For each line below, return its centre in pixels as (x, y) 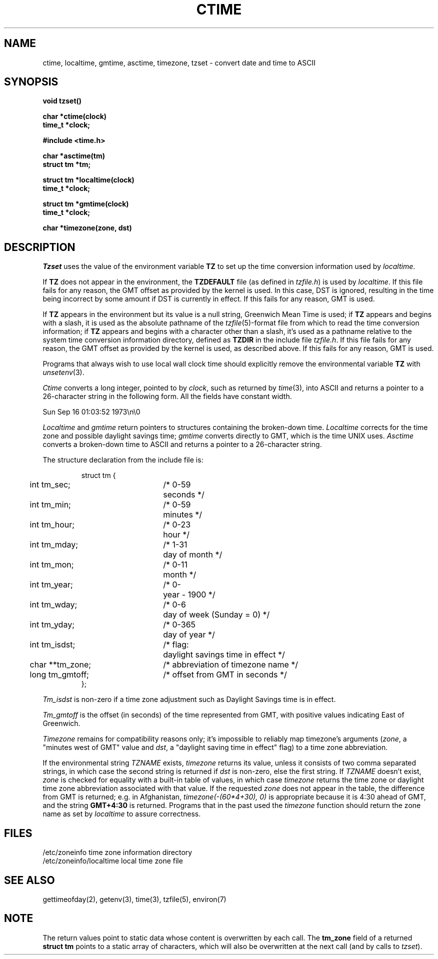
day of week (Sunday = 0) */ (216, 615)
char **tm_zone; (60, 665)
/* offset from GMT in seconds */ (225, 675)
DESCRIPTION (40, 247)
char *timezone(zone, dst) (87, 228)
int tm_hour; (52, 525)
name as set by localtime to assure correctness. (122, 814)
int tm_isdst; (52, 645)
